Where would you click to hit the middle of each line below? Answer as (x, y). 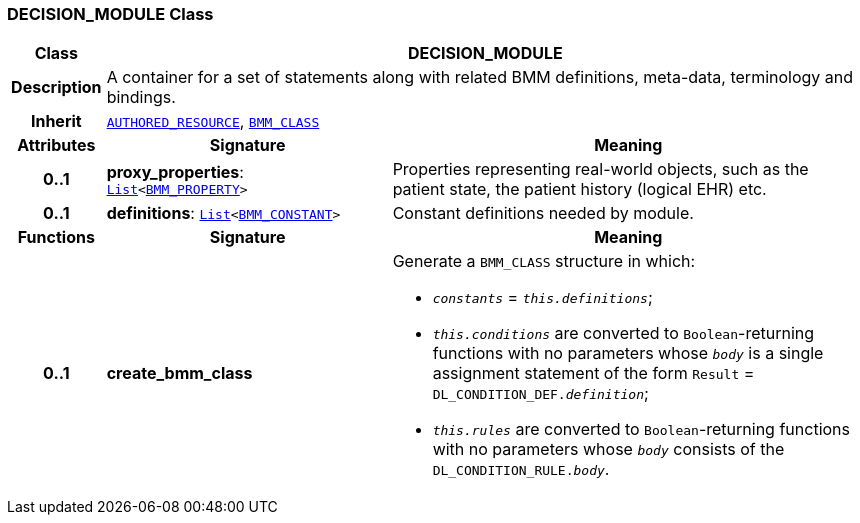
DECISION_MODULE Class (110, 14)
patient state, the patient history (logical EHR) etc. (579, 189)
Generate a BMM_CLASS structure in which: (544, 261)
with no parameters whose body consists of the (608, 449)
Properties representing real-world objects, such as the (600, 169)
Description (56, 87)
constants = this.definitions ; (542, 297)
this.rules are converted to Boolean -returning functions (641, 429)
